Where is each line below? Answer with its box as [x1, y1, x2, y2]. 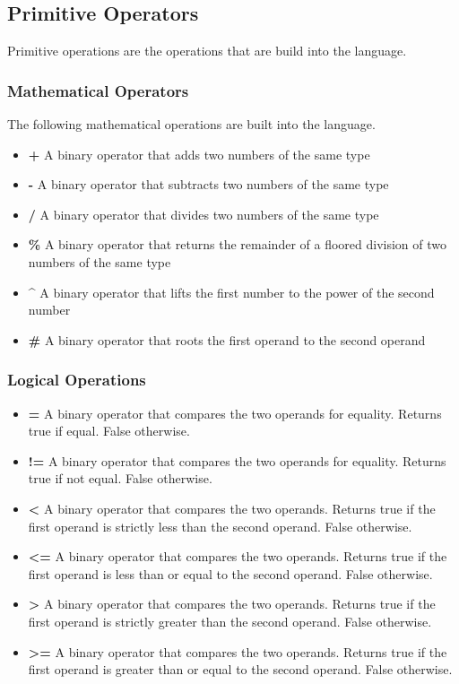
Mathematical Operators [7, 79, 189, 101]
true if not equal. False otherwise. [28, 469, 212, 488]
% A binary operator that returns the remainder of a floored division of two [28, 235, 447, 254]
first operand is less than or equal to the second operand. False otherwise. [28, 564, 433, 583]
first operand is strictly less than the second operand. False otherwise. [28, 516, 412, 535]
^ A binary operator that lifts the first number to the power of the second [28, 282, 435, 301]
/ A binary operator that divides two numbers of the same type [28, 204, 379, 223]
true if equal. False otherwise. [28, 421, 190, 440]
